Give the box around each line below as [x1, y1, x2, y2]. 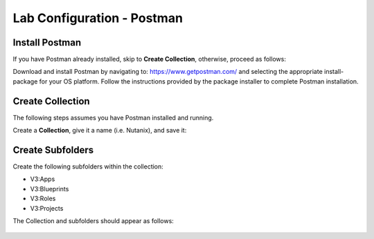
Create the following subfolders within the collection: [12, 162, 164, 171]
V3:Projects [30, 204, 64, 212]
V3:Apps [30, 175, 55, 183]
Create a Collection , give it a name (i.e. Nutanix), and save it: [12, 126, 187, 135]
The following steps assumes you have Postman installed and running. [12, 113, 214, 122]
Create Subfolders [12, 144, 94, 155]
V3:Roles [30, 194, 56, 203]
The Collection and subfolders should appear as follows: [12, 217, 175, 224]
